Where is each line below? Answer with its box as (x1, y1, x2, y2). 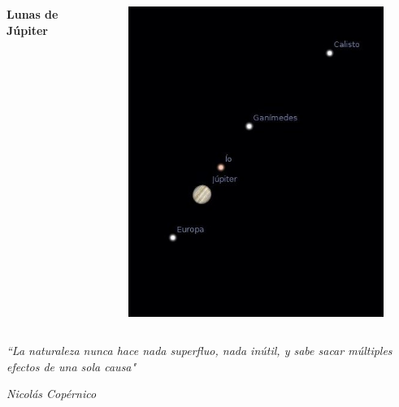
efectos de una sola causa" (7, 357, 137, 375)
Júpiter (7, 21, 48, 38)
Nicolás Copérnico (7, 385, 97, 402)
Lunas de (7, 6, 59, 22)
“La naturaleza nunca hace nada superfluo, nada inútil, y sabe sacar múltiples (7, 342, 392, 359)
